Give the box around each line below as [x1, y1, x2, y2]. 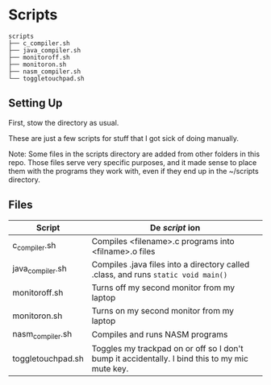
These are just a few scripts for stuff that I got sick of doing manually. [8, 133, 240, 143]
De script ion [150, 221, 201, 233]
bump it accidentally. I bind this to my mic [91, 353, 248, 364]
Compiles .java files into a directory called [91, 259, 250, 270]
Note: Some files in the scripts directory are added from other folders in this [8, 149, 261, 159]
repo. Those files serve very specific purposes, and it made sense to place [8, 157, 257, 167]
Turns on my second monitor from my [91, 304, 235, 316]
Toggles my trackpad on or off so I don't [91, 342, 244, 354]
